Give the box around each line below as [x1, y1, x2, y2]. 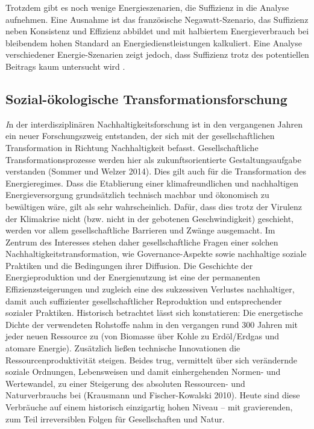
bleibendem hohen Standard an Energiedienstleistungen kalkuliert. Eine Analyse [5, 36, 302, 49]
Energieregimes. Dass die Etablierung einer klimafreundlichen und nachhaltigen [5, 176, 299, 189]
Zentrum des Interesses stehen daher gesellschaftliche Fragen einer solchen [5, 235, 278, 248]
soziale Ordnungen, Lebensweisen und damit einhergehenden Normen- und [5, 365, 281, 378]
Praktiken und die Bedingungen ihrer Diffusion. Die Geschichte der [5, 259, 253, 271]
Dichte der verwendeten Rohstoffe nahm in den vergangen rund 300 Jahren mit [5, 318, 298, 330]
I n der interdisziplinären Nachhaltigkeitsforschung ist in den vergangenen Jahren [5, 117, 303, 130]
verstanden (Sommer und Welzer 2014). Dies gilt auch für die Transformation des [5, 165, 306, 177]
